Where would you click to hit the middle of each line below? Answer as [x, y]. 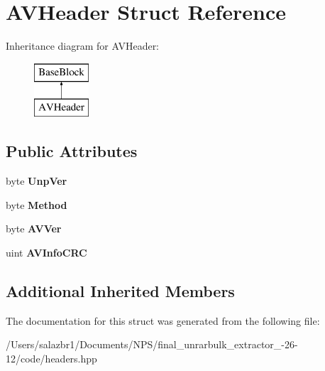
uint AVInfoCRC [46, 252]
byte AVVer [34, 228]
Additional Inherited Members [120, 290]
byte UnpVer [37, 181]
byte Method [37, 204]
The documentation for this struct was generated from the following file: [163, 320]
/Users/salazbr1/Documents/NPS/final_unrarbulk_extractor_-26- [152, 344]
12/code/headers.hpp [51, 358]
